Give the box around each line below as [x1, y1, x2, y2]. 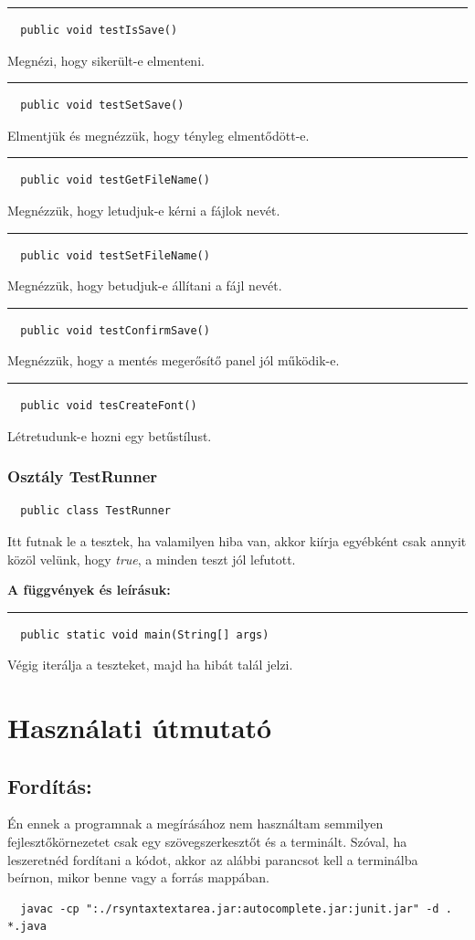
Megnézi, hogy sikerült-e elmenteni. [7, 50, 205, 69]
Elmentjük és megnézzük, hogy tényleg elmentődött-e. [7, 125, 310, 144]
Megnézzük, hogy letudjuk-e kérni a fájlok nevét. [7, 200, 280, 219]
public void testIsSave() [20, 24, 178, 37]
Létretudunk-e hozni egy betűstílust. [7, 426, 212, 445]
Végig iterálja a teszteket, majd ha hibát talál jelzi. [7, 655, 293, 674]
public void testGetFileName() [20, 174, 210, 187]
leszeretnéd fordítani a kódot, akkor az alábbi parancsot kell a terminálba [7, 850, 418, 869]
